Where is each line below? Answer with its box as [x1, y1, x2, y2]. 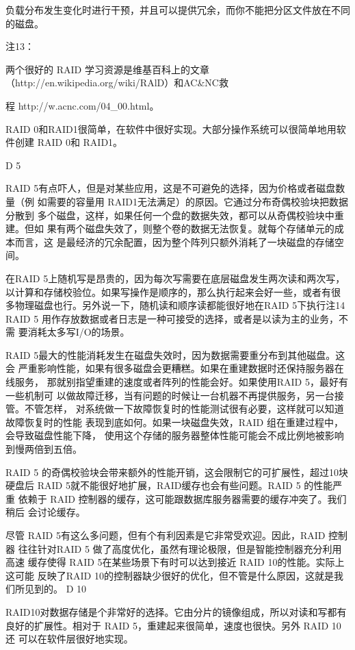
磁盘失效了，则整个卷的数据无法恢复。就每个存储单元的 [85, 221, 334, 236]
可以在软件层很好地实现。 [18, 632, 133, 646]
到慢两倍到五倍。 [5, 442, 82, 456]
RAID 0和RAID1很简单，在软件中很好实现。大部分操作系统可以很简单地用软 [5, 121, 346, 136]
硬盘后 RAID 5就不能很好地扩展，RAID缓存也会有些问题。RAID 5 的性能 [5, 478, 333, 492]
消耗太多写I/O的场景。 [27, 325, 130, 339]
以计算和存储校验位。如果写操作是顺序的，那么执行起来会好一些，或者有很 [5, 284, 341, 299]
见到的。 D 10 [24, 582, 87, 596]
